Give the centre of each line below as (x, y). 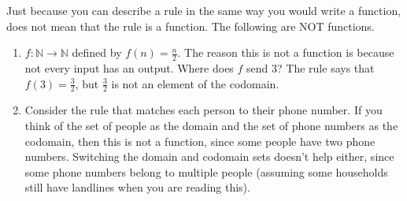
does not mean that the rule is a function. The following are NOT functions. (191, 26)
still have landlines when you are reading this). (137, 187)
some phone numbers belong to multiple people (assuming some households (206, 171)
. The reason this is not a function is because (286, 52)
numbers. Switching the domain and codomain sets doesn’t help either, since (209, 156)
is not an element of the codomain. (195, 83)
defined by (97, 52)
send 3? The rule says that (311, 67)
